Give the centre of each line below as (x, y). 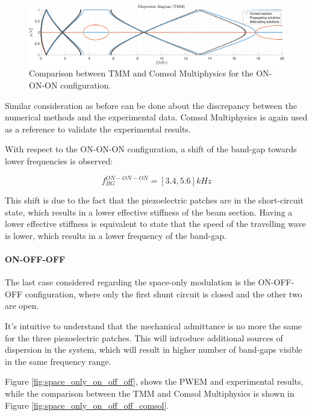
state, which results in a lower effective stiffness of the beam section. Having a (149, 212)
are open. (22, 306)
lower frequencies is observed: (59, 160)
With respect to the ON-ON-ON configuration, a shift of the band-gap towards (151, 149)
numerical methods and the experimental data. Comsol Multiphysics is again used (156, 117)
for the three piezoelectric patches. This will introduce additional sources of (144, 337)
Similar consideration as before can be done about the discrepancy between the (151, 105)
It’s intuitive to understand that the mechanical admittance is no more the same (154, 325)
